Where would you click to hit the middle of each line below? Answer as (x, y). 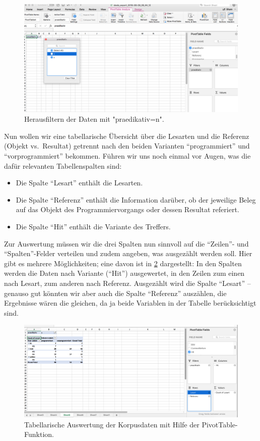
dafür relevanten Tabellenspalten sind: (63, 165)
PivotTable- (220, 424)
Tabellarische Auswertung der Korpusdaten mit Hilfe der (112, 424)
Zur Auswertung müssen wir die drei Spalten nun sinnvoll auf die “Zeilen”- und (126, 243)
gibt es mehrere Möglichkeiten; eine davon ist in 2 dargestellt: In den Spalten (123, 263)
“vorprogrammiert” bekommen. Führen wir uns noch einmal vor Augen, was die (127, 156)
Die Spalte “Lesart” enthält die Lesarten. (79, 183)
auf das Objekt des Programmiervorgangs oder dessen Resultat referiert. (127, 209)
